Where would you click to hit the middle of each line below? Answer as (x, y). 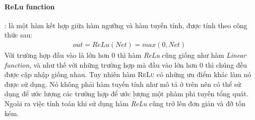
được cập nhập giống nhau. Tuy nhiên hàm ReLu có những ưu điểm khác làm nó (128, 74)
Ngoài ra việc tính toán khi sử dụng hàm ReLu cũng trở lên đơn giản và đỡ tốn (125, 103)
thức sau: (19, 35)
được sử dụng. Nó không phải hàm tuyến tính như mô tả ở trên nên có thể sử (123, 84)
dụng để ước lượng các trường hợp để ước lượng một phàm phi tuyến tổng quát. (127, 94)
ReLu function (30, 6)
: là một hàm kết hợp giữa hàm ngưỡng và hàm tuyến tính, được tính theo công (126, 25)
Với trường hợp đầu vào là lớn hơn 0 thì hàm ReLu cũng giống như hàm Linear (126, 55)
